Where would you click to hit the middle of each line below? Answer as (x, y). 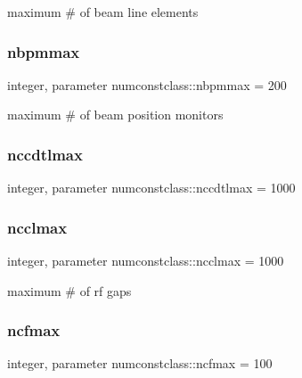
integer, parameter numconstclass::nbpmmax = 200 (147, 84)
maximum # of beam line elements (103, 12)
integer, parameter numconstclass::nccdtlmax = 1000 (151, 188)
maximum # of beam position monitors (115, 115)
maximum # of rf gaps (69, 290)
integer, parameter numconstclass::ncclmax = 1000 (146, 261)
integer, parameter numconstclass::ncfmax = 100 (140, 363)
